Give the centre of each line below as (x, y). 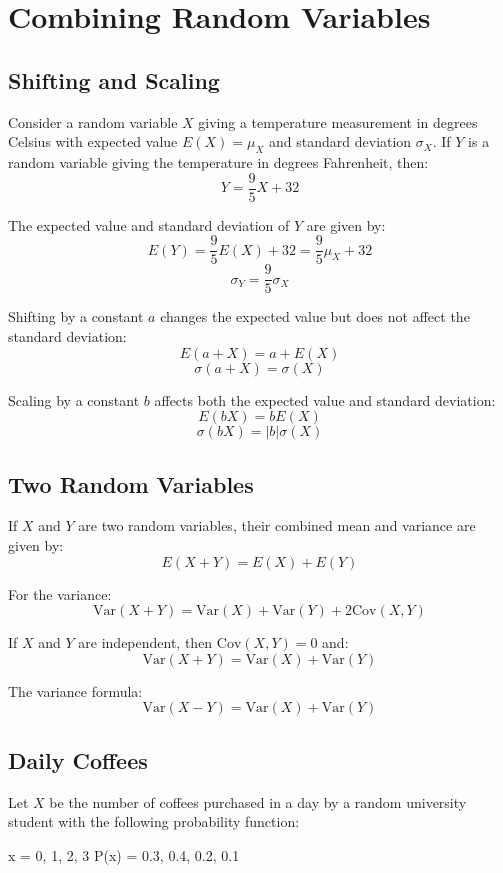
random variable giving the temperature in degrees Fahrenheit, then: (218, 161)
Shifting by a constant (76, 316)
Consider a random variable (93, 121)
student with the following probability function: (154, 821)
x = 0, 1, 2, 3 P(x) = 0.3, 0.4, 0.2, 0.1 (124, 854)
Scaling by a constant (74, 399)
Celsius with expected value (93, 141)
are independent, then (145, 642)
